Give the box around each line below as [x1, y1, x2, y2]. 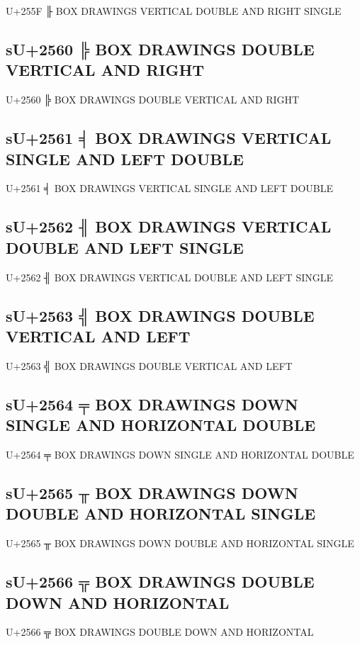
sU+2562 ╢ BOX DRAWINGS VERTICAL [6, 215, 332, 237]
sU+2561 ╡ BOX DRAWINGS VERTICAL [6, 127, 332, 149]
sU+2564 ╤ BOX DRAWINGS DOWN [6, 393, 298, 415]
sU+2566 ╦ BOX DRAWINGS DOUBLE [6, 571, 315, 593]
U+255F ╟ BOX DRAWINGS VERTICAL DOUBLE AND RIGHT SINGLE [6, 4, 342, 18]
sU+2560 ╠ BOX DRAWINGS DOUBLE [6, 38, 315, 60]
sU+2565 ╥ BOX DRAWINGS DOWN [6, 481, 298, 503]
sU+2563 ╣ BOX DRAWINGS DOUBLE [6, 304, 315, 326]
